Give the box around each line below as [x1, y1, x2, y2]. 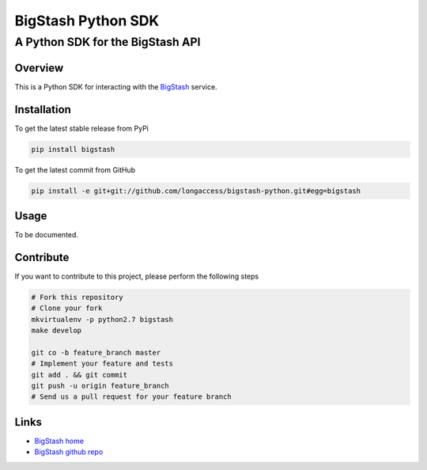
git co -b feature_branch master [31, 348, 161, 357]
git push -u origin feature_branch [31, 381, 169, 391]
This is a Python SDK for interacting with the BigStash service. [14, 81, 217, 91]
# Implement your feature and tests [31, 359, 174, 368]
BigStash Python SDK [14, 12, 160, 29]
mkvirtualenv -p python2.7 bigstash [31, 315, 174, 324]
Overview [14, 61, 64, 74]
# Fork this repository [31, 293, 124, 301]
